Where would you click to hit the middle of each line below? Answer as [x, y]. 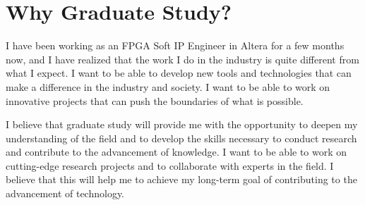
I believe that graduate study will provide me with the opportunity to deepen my [182, 124]
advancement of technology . [65, 193]
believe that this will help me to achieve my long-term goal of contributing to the [181, 179]
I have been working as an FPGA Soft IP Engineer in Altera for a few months [175, 45]
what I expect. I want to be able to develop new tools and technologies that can [179, 73]
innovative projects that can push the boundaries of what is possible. [155, 100]
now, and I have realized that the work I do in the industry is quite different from [182, 59]
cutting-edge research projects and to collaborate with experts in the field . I [170, 165]
